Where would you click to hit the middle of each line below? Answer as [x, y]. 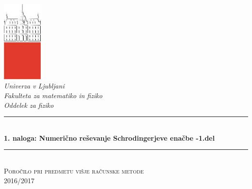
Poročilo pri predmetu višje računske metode [74, 170]
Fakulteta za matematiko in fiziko [53, 95]
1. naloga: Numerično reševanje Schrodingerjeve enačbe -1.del [109, 138]
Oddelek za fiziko [29, 105]
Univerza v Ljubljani [34, 86]
